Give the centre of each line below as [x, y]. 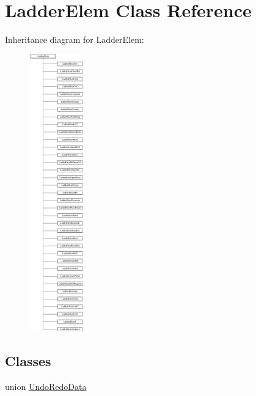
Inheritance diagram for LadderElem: [75, 39]
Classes [28, 361]
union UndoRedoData [46, 387]
